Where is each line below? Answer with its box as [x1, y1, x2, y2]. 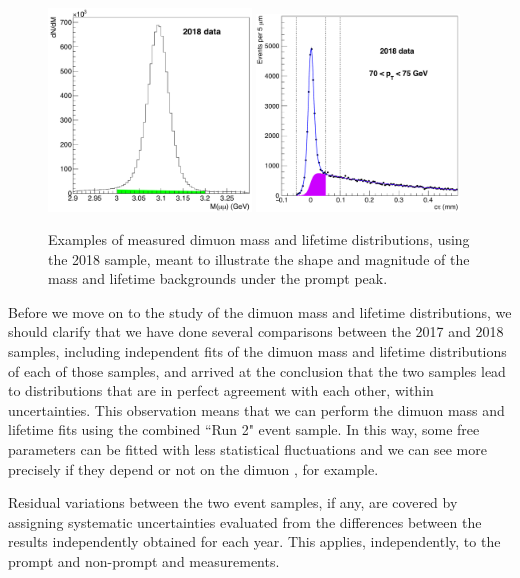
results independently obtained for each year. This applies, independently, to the [8, 531, 501, 552]
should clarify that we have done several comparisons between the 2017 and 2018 [8, 321, 504, 342]
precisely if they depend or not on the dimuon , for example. [8, 458, 379, 479]
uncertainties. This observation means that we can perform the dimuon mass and [8, 399, 505, 420]
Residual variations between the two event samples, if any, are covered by [8, 492, 458, 513]
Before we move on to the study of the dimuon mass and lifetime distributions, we [8, 301, 512, 322]
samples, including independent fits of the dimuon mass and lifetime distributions [8, 341, 507, 362]
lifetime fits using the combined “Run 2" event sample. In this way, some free [8, 419, 480, 440]
